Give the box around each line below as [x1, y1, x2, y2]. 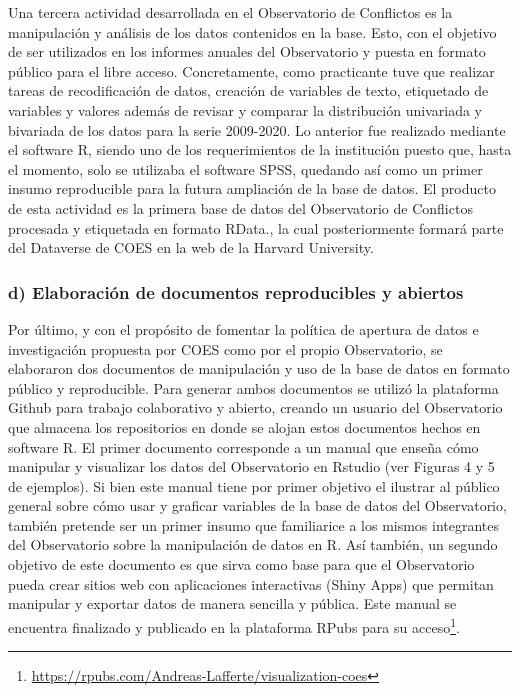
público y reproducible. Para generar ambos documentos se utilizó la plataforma [8, 377, 499, 398]
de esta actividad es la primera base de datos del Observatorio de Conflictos [8, 197, 473, 218]
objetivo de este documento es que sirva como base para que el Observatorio [8, 554, 475, 575]
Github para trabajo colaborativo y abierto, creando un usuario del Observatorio [8, 397, 503, 418]
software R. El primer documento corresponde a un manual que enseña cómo [8, 436, 479, 457]
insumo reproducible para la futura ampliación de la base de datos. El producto [8, 178, 496, 199]
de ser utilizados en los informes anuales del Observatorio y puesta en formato [8, 41, 486, 62]
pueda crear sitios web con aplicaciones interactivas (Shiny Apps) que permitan [8, 573, 494, 594]
